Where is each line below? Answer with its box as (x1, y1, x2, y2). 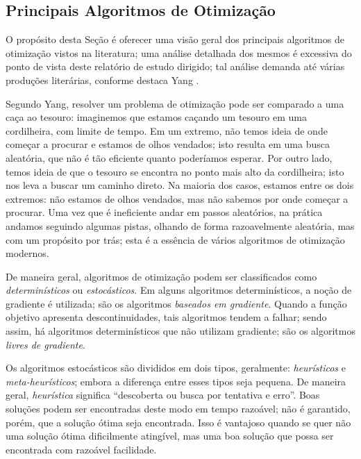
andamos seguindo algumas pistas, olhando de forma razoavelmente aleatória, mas (6, 218, 355, 233)
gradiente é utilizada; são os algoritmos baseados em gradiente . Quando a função (6, 296, 347, 310)
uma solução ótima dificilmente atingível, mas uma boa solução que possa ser (6, 428, 334, 443)
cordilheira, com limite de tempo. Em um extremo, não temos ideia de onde (6, 123, 328, 137)
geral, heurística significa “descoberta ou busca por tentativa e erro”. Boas (6, 387, 320, 402)
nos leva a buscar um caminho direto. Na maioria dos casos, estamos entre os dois (6, 178, 354, 192)
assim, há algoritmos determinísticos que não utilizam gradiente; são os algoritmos (6, 324, 355, 338)
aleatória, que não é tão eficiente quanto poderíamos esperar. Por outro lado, (6, 150, 333, 165)
